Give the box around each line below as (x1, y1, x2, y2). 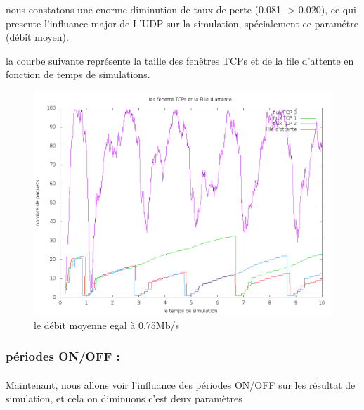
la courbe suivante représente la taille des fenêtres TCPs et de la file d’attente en (6, 53, 354, 68)
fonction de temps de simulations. (6, 67, 150, 82)
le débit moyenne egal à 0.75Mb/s (34, 317, 179, 332)
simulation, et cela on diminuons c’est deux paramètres (6, 391, 242, 406)
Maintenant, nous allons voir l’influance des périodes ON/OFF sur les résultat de (6, 377, 356, 392)
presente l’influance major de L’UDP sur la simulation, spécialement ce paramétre (6, 15, 358, 30)
